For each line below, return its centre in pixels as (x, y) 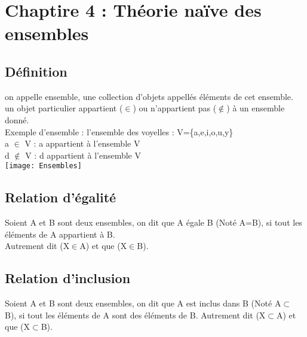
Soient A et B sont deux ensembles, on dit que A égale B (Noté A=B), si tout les (153, 222)
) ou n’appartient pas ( (175, 108)
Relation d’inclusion (68, 278)
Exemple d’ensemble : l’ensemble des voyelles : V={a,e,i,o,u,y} (119, 131)
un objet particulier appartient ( (64, 108)
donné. (17, 119)
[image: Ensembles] (43, 166)
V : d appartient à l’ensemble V (83, 155)
